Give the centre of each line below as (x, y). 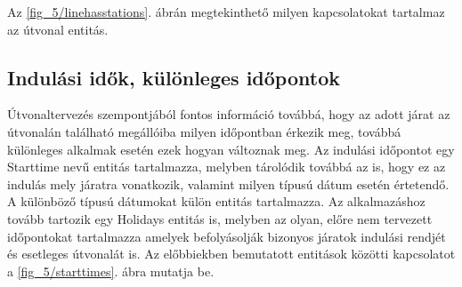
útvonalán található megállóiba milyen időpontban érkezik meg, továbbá (204, 131)
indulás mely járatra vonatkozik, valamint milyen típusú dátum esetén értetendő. (228, 183)
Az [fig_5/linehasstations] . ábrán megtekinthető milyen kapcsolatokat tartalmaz (226, 12)
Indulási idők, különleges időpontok (174, 77)
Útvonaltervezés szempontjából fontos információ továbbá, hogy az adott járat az (229, 114)
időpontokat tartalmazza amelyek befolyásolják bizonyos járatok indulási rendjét (227, 236)
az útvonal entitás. (58, 29)
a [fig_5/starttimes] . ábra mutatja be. (111, 271)
